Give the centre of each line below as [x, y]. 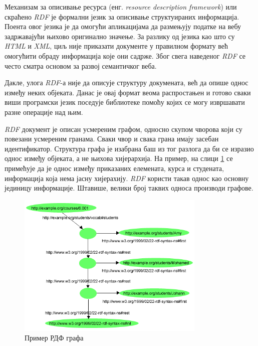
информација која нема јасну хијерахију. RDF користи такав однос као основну [127, 178]
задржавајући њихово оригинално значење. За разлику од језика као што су [120, 36]
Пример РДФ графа [54, 338]
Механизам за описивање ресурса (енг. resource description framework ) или [121, 7]
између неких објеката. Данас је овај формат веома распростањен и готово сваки [128, 92]
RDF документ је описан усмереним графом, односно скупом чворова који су [123, 129]
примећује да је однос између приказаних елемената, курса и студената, [114, 168]
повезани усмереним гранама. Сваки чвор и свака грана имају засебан [112, 139]
